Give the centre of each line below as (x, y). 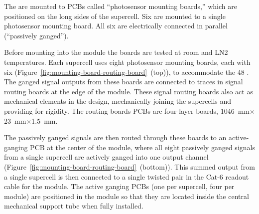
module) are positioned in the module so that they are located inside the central (127, 196)
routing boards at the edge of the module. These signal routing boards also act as (129, 91)
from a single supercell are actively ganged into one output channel (106, 157)
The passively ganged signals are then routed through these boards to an (115, 137)
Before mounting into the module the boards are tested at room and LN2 (116, 52)
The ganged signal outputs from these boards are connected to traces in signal (124, 82)
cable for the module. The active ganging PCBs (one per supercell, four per (119, 186)
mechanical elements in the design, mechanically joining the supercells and (118, 101)
